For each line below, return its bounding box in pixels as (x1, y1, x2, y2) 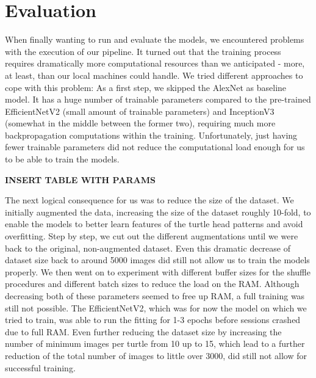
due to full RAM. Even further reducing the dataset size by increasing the (5, 325, 282, 338)
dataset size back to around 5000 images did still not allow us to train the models (5, 253, 310, 266)
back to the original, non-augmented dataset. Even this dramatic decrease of (5, 241, 290, 254)
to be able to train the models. (5, 153, 120, 165)
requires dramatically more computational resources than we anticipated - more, (5, 57, 305, 70)
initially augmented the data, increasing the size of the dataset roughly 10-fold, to (5, 205, 311, 218)
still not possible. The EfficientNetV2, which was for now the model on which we (5, 301, 307, 314)
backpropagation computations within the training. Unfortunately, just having (5, 128, 298, 141)
